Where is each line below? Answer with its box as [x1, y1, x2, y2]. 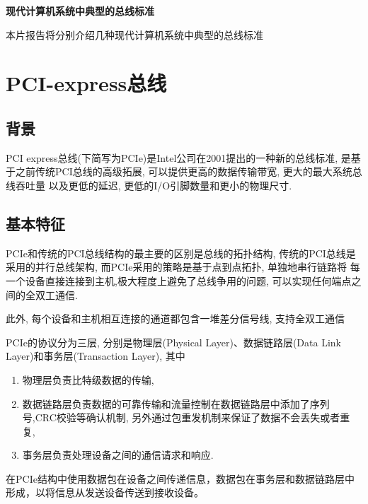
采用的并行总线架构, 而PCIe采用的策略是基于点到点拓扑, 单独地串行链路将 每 [6, 259, 360, 274]
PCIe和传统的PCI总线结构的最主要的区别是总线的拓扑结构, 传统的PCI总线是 [6, 245, 356, 260]
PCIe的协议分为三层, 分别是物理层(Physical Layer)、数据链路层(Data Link [6, 334, 341, 349]
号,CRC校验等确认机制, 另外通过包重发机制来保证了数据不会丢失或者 [22, 410, 340, 425]
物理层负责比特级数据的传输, [22, 372, 154, 387]
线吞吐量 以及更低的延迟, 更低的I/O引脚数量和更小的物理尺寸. [6, 177, 292, 192]
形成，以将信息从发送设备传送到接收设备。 [6, 485, 204, 500]
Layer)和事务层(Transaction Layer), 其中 [6, 348, 185, 363]
